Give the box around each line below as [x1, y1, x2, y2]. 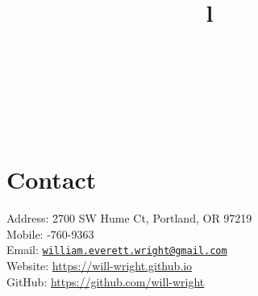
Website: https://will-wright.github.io [6, 257, 193, 274]
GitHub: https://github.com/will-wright [6, 273, 205, 290]
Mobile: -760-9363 [6, 225, 94, 242]
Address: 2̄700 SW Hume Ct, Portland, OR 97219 [6, 210, 252, 227]
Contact [6, 163, 97, 196]
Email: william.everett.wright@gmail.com [6, 241, 227, 258]
